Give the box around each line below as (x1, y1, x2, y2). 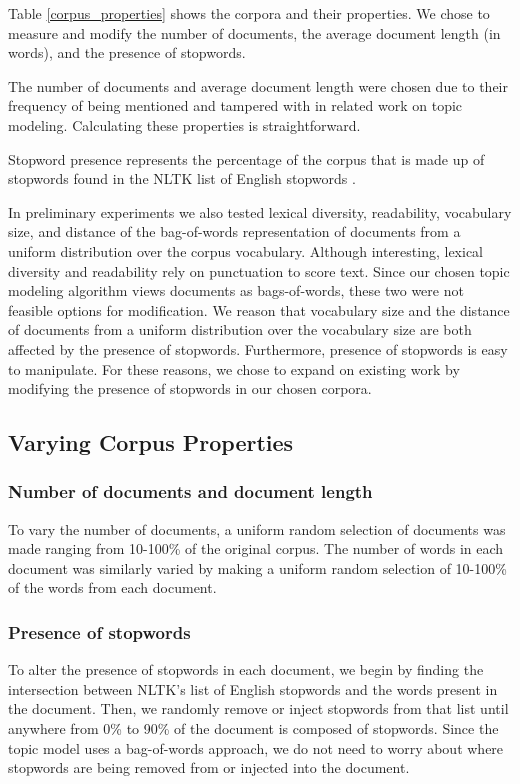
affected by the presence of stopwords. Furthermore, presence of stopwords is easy (8, 338, 508, 359)
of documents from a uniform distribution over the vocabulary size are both (8, 319, 472, 340)
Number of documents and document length (8, 479, 373, 504)
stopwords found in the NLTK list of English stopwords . (8, 168, 356, 189)
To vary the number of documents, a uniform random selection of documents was (8, 518, 506, 539)
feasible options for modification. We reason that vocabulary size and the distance (8, 299, 510, 320)
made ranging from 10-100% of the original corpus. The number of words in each (8, 538, 504, 559)
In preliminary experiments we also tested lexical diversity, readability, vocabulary (8, 201, 512, 222)
